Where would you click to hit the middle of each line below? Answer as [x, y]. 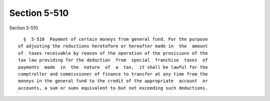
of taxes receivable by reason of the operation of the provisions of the [113, 53]
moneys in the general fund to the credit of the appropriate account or [113, 81]
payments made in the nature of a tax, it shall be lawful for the [113, 67]
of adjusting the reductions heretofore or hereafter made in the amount [113, 46]
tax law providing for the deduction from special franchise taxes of [113, 60]
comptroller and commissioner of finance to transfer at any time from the [113, 74]
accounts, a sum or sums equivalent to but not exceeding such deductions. [113, 88]
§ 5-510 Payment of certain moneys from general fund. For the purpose [115, 39]
